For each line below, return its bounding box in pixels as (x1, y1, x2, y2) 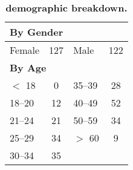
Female (10, 43, 40, 57)
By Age (10, 60, 47, 74)
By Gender (10, 25, 63, 39)
